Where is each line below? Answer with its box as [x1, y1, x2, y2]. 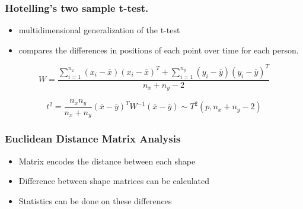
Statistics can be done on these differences [18, 194, 172, 207]
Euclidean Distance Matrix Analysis [5, 131, 181, 146]
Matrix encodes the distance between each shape [18, 154, 196, 167]
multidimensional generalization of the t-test [18, 24, 180, 36]
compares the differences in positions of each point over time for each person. [18, 43, 299, 56]
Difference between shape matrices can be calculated [18, 175, 209, 187]
